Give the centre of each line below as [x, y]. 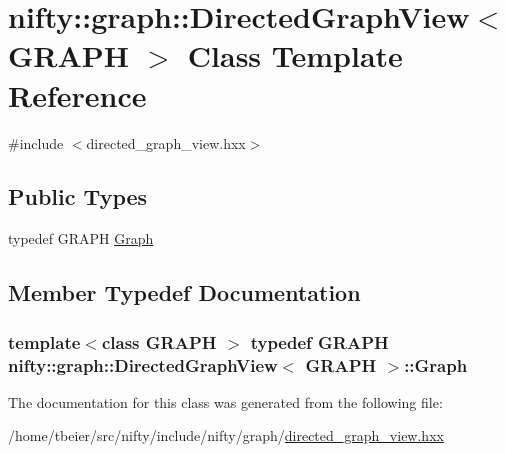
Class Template [295, 55]
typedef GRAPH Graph [81, 238]
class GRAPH [159, 341]
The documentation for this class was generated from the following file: [225, 401]
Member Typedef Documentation [184, 292]
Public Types [78, 196]
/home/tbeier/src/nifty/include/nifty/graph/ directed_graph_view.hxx [226, 435]
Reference [77, 94]
